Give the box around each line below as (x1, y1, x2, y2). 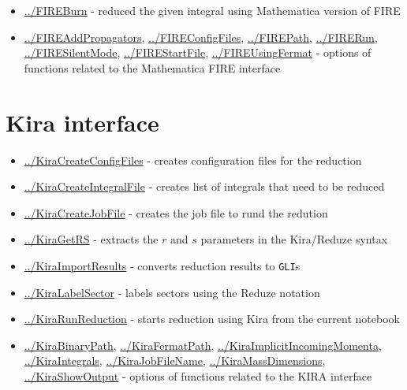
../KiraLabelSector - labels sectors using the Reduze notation (24, 284, 320, 300)
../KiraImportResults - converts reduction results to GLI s (24, 257, 301, 273)
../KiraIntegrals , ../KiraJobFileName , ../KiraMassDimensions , (24, 352, 326, 369)
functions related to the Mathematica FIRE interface (24, 59, 281, 76)
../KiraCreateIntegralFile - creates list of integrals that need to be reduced (24, 178, 385, 195)
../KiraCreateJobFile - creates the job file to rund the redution (24, 204, 328, 221)
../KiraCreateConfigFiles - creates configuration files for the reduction (24, 151, 362, 168)
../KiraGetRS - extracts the (24, 231, 159, 247)
